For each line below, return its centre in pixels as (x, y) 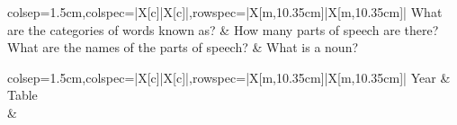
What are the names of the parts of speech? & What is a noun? (183, 47)
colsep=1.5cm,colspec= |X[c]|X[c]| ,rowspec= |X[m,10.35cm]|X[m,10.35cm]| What (225, 12)
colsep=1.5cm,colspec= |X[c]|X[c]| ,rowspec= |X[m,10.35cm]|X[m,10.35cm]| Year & (229, 77)
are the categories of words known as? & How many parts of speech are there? (223, 29)
